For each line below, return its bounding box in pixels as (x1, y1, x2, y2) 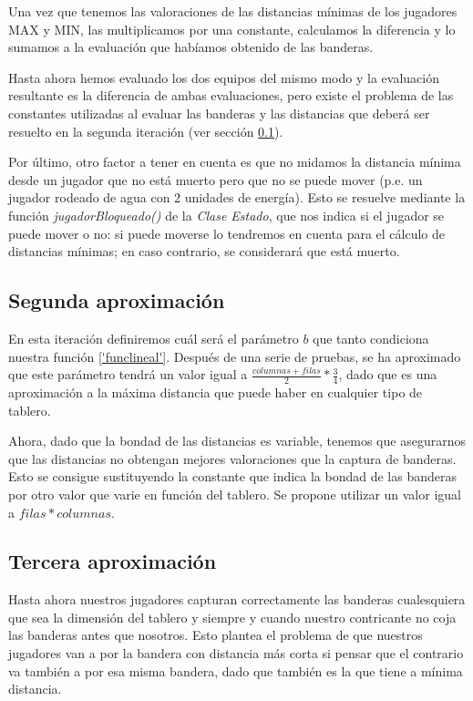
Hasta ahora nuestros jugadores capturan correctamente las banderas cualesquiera (8, 590, 466, 609)
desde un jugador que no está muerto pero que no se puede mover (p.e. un (8, 170, 423, 189)
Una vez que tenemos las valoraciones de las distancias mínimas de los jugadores (8, 2, 458, 20)
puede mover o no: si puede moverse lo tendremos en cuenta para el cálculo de (8, 223, 446, 242)
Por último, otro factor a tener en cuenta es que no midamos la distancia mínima (8, 152, 461, 171)
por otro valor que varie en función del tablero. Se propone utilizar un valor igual (8, 484, 461, 503)
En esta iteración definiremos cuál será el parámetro (8, 328, 299, 347)
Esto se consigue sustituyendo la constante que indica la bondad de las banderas (8, 467, 458, 486)
